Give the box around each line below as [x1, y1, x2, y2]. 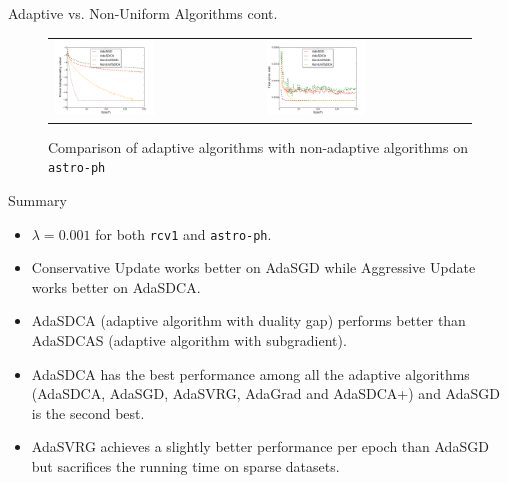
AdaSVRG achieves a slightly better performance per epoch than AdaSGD [31, 436, 489, 457]
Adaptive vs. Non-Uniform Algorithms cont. [8, 3, 278, 23]
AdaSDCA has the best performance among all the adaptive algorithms [31, 363, 470, 384]
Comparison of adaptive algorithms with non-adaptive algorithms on [48, 136, 468, 157]
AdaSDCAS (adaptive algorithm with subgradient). [31, 329, 347, 350]
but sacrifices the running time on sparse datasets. [31, 455, 340, 476]
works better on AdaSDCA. [31, 276, 201, 297]
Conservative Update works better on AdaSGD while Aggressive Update [31, 257, 476, 278]
